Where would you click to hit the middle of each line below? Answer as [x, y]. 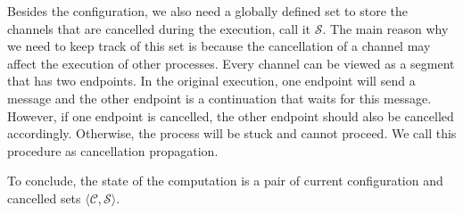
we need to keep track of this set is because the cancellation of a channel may [219, 46]
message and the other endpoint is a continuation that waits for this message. [219, 98]
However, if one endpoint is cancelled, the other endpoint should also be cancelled [231, 115]
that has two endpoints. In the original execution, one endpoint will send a [211, 81]
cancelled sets [44, 198]
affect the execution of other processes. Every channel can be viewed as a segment [231, 63]
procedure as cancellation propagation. [113, 150]
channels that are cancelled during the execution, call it [159, 28]
